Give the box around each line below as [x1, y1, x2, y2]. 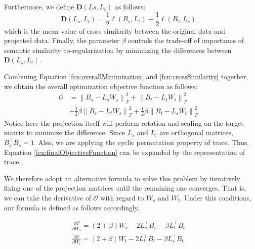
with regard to [100, 193, 144, 203]
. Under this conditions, [180, 193, 252, 203]
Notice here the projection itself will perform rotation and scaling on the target [4, 117, 244, 128]
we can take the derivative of [4, 193, 91, 203]
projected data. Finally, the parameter [4, 35, 120, 46]
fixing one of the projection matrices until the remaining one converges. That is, [4, 183, 246, 193]
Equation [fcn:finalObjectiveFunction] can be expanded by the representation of [4, 147, 245, 157]
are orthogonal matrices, [160, 127, 233, 138]
